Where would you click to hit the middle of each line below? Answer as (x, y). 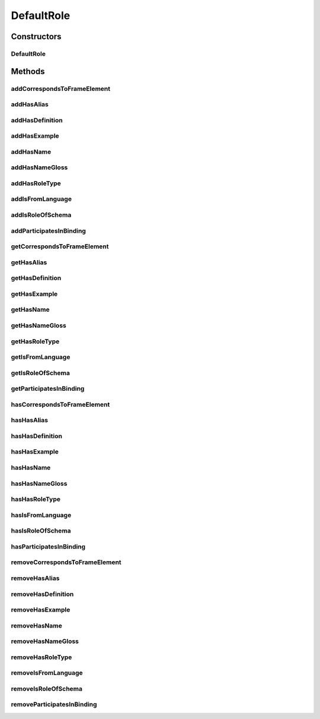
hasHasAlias (30, 420)
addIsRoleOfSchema (41, 215)
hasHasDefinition (36, 436)
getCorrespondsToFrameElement (60, 246)
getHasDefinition (36, 278)
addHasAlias (30, 104)
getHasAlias (29, 262)
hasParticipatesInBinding (48, 546)
